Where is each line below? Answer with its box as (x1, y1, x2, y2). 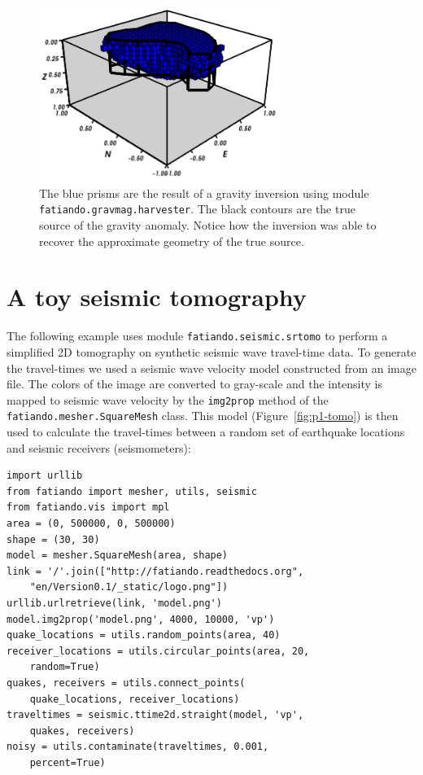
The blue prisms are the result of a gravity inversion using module (39, 184, 369, 201)
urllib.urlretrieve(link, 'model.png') (7, 598, 222, 609)
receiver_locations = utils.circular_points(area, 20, (7, 645, 310, 657)
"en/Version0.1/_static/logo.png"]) (29, 581, 229, 593)
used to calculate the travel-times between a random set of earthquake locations (7, 423, 405, 440)
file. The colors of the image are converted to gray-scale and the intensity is (7, 375, 383, 392)
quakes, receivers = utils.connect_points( (7, 676, 246, 689)
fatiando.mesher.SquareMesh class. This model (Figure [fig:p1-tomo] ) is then (7, 407, 399, 424)
